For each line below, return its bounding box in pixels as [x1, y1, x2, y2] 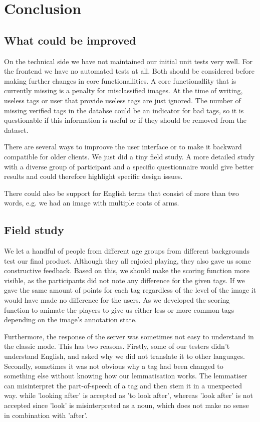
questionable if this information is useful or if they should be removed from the [4, 115, 246, 125]
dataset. [4, 124, 29, 135]
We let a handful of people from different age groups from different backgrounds [4, 246, 250, 256]
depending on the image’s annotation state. [4, 314, 137, 325]
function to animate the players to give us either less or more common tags [4, 304, 234, 315]
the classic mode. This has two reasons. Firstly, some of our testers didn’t [4, 341, 230, 351]
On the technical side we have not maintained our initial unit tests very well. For [4, 56, 252, 66]
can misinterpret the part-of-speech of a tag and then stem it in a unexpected [4, 380, 242, 390]
